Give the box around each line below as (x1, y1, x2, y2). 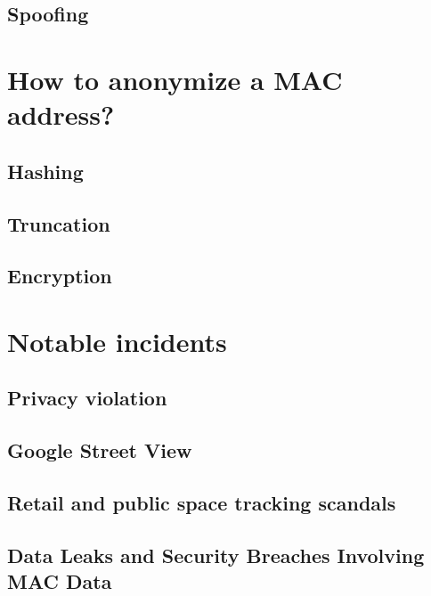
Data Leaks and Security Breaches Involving (7, 541, 425, 568)
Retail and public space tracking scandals (7, 489, 396, 517)
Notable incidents (7, 322, 227, 359)
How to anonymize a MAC (7, 61, 343, 97)
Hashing (7, 157, 84, 184)
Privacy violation (7, 384, 167, 412)
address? (7, 96, 115, 133)
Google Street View (7, 437, 192, 464)
